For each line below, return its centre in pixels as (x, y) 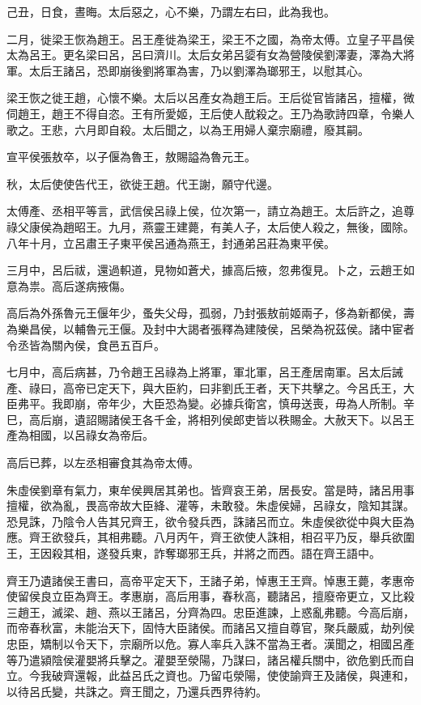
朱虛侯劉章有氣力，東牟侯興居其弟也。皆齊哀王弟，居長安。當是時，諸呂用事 (210, 489)
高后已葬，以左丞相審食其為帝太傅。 (103, 463)
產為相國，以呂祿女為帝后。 (80, 435)
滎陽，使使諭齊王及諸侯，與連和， (323, 675)
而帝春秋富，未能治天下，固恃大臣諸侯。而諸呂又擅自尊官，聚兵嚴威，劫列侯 (210, 628)
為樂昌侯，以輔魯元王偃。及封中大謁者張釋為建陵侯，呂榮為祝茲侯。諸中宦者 (210, 328)
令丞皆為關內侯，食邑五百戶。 (86, 344)
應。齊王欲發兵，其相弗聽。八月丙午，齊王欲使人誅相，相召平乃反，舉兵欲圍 (210, 537)
